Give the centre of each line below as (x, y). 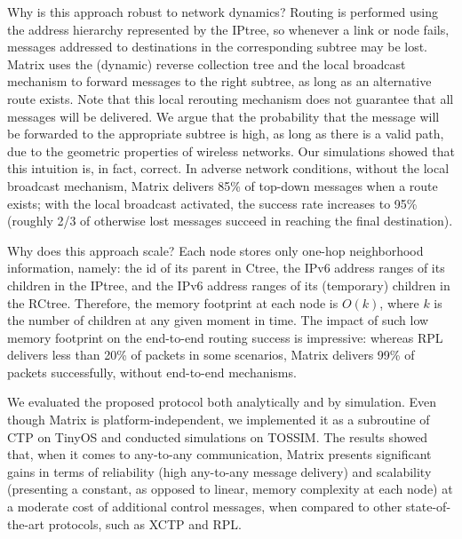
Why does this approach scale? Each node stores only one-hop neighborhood (215, 250)
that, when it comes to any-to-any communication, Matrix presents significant (219, 454)
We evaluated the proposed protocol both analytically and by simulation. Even (222, 402)
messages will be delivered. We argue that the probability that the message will (223, 116)
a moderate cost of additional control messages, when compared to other (205, 507)
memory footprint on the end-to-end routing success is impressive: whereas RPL (225, 337)
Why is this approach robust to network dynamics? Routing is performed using (223, 12)
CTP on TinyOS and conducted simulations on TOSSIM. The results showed (218, 436)
